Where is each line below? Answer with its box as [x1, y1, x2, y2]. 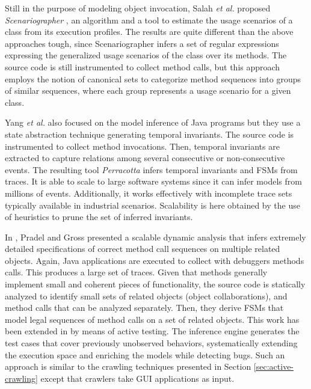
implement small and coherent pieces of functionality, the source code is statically [5, 278, 306, 290]
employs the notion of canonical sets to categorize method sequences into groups [5, 72, 301, 85]
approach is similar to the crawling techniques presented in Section [5, 360, 251, 373]
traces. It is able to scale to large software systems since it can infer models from [5, 175, 302, 188]
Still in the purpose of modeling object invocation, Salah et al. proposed [5, 2, 271, 14]
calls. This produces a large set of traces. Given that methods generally [5, 266, 268, 278]
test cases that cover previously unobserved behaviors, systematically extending [5, 337, 298, 349]
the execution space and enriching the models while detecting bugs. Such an [5, 348, 285, 361]
